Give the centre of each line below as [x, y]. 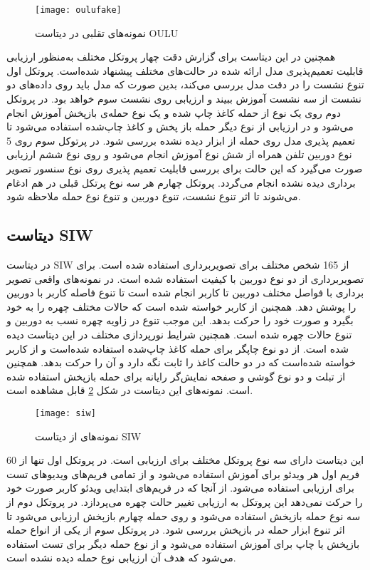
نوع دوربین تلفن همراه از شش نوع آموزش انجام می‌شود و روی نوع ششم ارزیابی [179, 154]
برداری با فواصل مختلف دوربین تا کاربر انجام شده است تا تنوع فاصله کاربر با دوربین [185, 292]
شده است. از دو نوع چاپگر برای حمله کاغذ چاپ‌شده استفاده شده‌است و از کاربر [178, 348]
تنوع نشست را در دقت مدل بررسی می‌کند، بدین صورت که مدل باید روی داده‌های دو [185, 84]
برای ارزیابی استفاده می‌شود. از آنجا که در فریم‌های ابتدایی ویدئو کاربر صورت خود [180, 488]
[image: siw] [65, 413]
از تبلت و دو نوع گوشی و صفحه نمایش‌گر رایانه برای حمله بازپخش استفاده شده [176, 376]
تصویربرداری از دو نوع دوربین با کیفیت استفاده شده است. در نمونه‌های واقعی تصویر [185, 278]
